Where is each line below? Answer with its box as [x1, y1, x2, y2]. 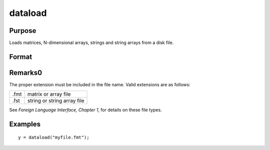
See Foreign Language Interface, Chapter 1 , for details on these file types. [9, 107, 162, 113]
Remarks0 [9, 68, 42, 77]
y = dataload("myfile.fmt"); [18, 135, 89, 140]
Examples [9, 120, 41, 129]
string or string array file [27, 97, 84, 104]
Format [9, 52, 32, 61]
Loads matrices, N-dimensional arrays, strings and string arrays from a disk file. [9, 40, 174, 46]
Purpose [9, 26, 36, 35]
